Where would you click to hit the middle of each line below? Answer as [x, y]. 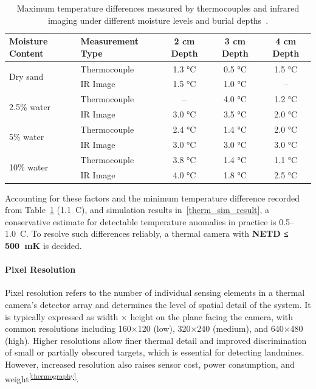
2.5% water [30, 106]
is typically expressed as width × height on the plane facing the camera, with [149, 316]
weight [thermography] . [42, 377]
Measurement [109, 41]
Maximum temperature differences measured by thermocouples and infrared [158, 8]
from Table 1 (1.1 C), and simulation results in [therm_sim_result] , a [137, 210]
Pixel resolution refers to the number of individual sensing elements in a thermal [155, 293]
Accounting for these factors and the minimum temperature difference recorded [152, 198]
